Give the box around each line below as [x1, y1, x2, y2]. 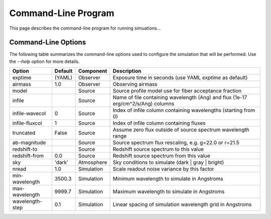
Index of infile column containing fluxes [112, 120, 206, 127]
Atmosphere [78, 159, 107, 166]
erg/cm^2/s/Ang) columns [112, 100, 175, 107]
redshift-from [12, 152, 44, 159]
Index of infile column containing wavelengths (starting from [112, 107, 255, 114]
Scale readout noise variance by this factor [112, 166, 214, 173]
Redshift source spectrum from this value [112, 152, 210, 159]
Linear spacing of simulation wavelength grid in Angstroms [112, 201, 252, 208]
